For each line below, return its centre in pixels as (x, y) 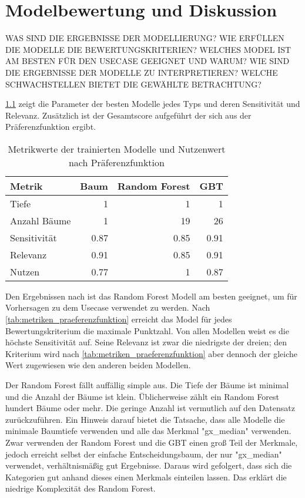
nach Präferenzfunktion (116, 162)
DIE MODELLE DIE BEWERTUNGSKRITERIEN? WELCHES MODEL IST (148, 49)
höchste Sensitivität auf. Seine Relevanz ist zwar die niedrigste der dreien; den (146, 342)
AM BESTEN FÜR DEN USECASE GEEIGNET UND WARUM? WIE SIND (148, 61)
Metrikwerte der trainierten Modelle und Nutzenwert (117, 149)
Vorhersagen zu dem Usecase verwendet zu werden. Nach (108, 307)
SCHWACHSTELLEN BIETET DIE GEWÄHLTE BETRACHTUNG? (133, 84)
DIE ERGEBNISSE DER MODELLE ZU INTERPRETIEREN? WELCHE (142, 72)
